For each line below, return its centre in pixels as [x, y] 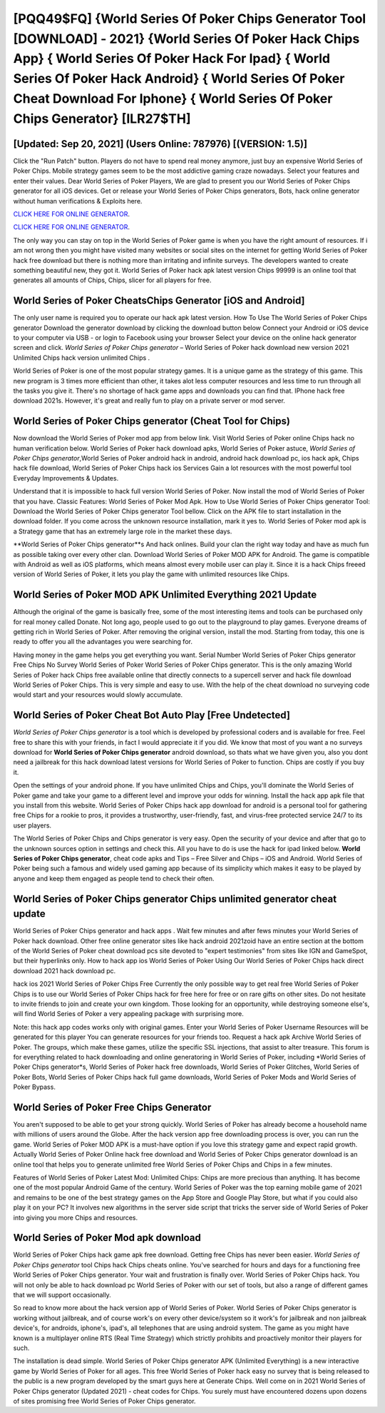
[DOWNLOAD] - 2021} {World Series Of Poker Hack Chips [186, 39]
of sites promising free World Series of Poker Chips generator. [104, 1401]
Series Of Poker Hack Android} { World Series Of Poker [179, 79]
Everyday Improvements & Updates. [66, 478]
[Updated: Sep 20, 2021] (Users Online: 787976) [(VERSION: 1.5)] [160, 144]
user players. [32, 825]
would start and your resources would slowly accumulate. [98, 695]
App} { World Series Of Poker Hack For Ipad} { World [172, 59]
